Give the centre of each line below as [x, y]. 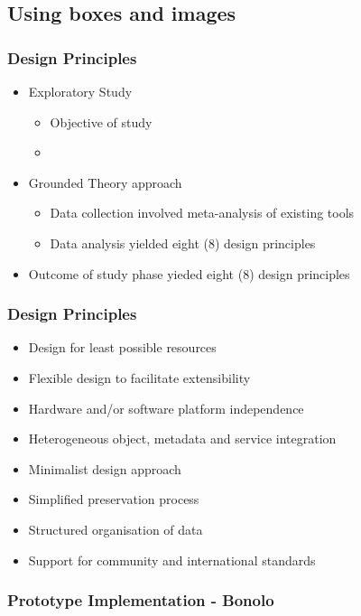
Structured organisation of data [116, 529]
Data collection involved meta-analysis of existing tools [202, 213]
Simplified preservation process [114, 499]
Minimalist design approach [105, 468]
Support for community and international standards [172, 560]
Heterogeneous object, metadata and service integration [182, 439]
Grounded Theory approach [105, 182]
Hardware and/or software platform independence [166, 408]
